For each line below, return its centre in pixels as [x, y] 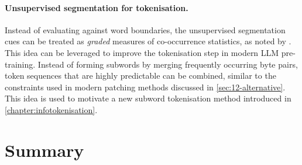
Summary [44, 150]
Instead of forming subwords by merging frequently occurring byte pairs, [168, 64]
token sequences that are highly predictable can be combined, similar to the [140, 76]
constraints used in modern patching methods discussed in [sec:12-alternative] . [145, 87]
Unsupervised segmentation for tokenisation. [97, 7]
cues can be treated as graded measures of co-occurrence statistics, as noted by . [148, 41]
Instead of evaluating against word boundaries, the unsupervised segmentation [145, 29]
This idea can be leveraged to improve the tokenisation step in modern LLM [142, 52]
